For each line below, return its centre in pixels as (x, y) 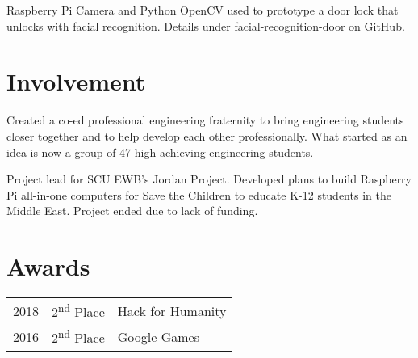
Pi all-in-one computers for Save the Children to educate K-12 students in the (199, 194)
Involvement (76, 81)
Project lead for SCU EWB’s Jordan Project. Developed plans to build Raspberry (209, 179)
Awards (48, 266)
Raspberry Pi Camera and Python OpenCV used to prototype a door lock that (203, 10)
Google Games (158, 336)
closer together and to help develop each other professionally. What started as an (207, 135)
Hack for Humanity (172, 310)
